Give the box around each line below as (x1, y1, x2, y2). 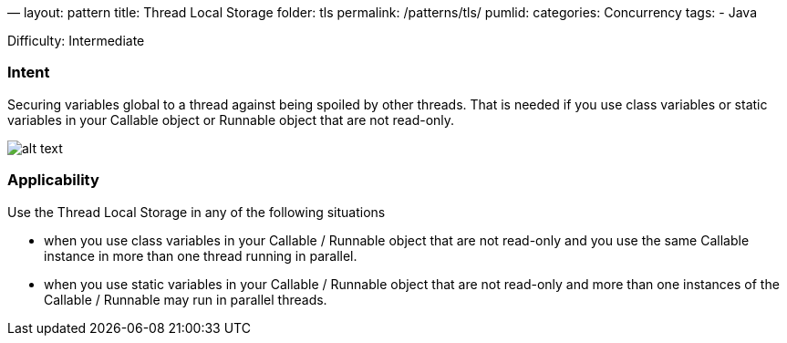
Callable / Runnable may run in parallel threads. (44, 291, 327, 307)
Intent (7, 63, 50, 82)
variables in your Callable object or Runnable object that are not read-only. (7, 111, 455, 128)
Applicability (7, 171, 99, 190)
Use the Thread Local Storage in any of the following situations (7, 203, 386, 220)
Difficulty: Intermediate (7, 33, 145, 48)
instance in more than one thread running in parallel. (44, 247, 357, 264)
